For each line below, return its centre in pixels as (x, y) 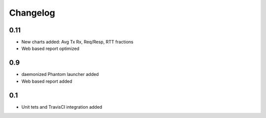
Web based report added (47, 81)
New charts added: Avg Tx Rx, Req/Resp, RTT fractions (77, 42)
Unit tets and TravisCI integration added (62, 107)
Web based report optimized (50, 48)
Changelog (32, 13)
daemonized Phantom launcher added (60, 74)
